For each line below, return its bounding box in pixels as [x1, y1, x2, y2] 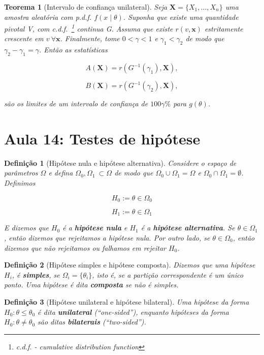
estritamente [204, 23, 243, 34]
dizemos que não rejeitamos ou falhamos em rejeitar [4, 242, 167, 253]
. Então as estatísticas [39, 44, 108, 55]
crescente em [4, 33, 44, 44]
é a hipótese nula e [62, 222, 127, 233]
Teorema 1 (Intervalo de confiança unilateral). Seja [4, 2, 168, 12]
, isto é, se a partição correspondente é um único [92, 269, 244, 280]
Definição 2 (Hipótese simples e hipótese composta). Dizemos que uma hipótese [4, 259, 255, 270]
